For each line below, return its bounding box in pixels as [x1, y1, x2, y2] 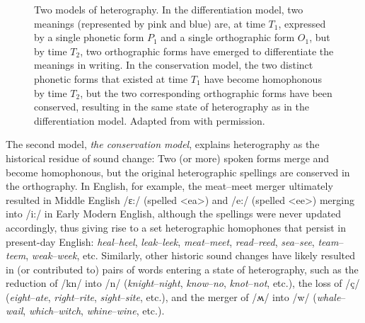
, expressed [278, 16, 326, 30]
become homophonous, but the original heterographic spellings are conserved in [6, 164, 350, 179]
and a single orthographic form [161, 30, 295, 45]
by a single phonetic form [34, 30, 144, 45]
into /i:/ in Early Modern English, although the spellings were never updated [6, 206, 342, 221]
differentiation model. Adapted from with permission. [34, 113, 265, 127]
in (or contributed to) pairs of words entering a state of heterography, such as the [6, 261, 359, 276]
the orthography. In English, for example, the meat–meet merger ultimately [6, 178, 333, 193]
